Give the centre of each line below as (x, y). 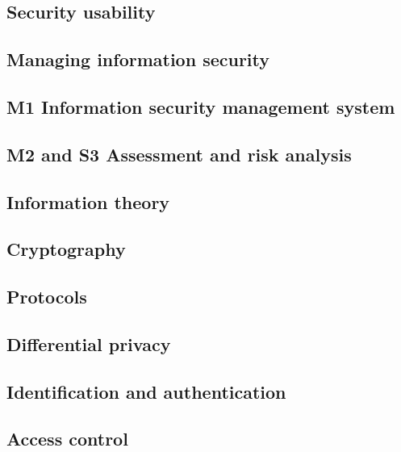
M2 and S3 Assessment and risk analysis (179, 154)
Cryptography (66, 249)
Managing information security (138, 59)
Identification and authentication (146, 391)
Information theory (88, 201)
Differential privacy (89, 343)
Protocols (47, 297)
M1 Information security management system (201, 106)
